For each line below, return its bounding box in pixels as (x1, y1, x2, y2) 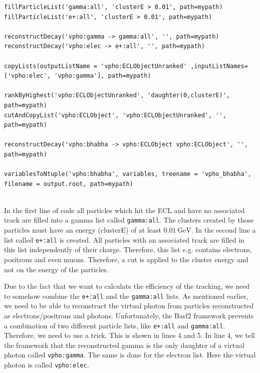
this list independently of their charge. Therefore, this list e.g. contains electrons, (4, 244, 252, 255)
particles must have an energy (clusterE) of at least (4, 225, 162, 235)
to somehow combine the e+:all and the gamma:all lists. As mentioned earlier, (4, 290, 248, 301)
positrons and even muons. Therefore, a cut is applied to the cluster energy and (4, 254, 248, 264)
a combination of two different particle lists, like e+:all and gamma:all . (4, 320, 225, 330)
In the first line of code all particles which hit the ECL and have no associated (4, 205, 245, 215)
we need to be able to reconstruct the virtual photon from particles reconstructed (4, 300, 254, 311)
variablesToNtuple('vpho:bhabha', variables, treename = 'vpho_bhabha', (4, 170, 251, 178)
